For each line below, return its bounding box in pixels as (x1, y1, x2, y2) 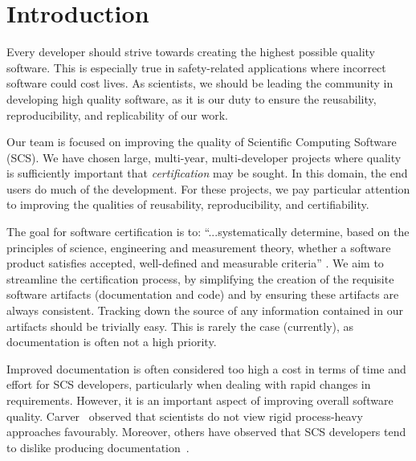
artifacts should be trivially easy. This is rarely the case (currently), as (6, 317, 354, 334)
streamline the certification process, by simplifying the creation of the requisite (6, 270, 394, 287)
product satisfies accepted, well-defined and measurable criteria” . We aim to (6, 255, 384, 271)
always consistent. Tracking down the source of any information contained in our (6, 302, 403, 319)
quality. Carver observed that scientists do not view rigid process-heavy (6, 407, 363, 424)
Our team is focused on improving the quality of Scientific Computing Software (6, 133, 397, 150)
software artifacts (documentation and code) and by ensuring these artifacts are (6, 286, 399, 303)
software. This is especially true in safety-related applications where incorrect (6, 59, 386, 75)
